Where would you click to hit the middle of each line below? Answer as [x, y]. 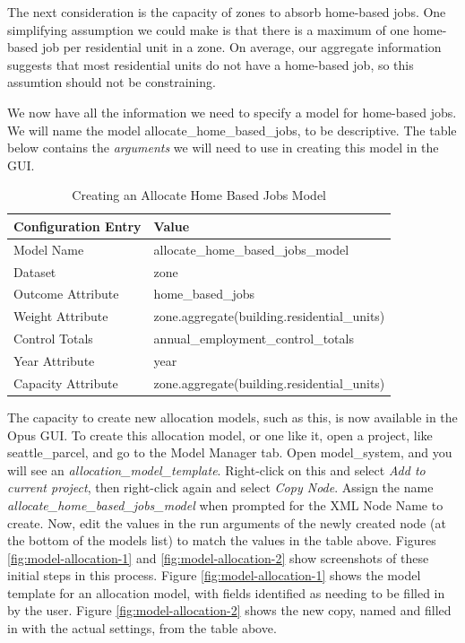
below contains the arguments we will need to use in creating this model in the [223, 148]
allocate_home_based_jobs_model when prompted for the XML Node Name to [225, 504]
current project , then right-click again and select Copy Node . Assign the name [220, 487]
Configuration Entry [77, 226]
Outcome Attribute [66, 294]
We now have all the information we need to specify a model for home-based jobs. [232, 112]
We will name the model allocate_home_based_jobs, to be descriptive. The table [232, 130]
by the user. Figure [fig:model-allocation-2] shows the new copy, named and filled [229, 610]
